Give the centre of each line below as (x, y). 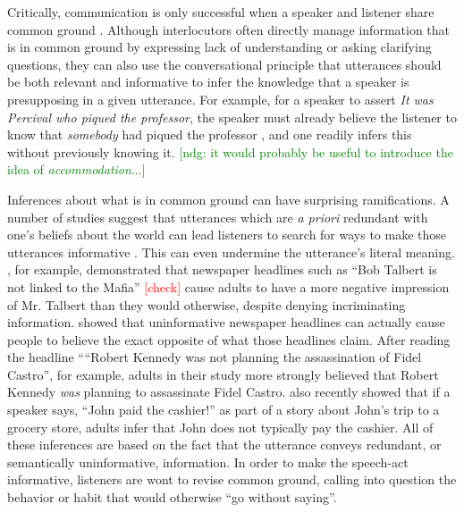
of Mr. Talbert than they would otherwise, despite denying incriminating (207, 304)
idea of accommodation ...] (76, 169)
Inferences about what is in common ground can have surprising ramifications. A (228, 199)
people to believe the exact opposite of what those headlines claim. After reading (229, 339)
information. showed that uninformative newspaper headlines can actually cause (226, 322)
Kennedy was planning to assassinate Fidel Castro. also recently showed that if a (229, 392)
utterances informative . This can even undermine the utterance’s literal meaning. (231, 252)
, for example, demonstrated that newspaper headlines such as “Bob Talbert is (222, 269)
